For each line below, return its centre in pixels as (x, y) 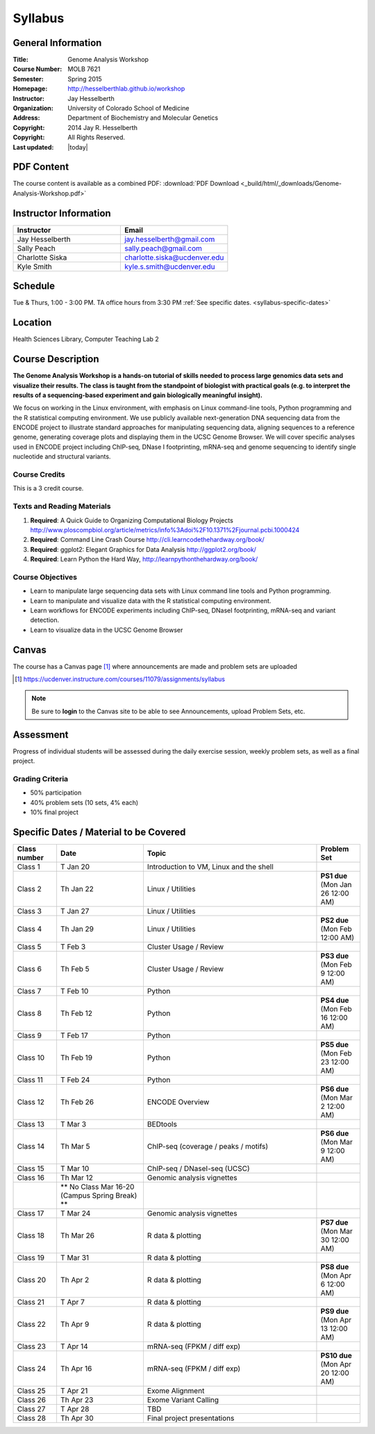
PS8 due (335, 1266)
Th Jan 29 (77, 929)
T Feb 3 (73, 946)
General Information (57, 43)
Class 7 (29, 991)
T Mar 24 (75, 1213)
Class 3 (29, 911)
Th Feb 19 (76, 1058)
